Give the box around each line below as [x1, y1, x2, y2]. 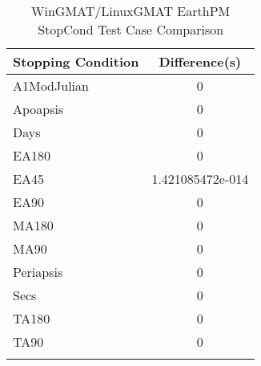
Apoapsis [13, 100, 64, 118]
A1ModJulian [13, 76, 89, 95]
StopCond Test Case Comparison [38, 20, 224, 39]
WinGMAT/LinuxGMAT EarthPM [31, 2, 231, 20]
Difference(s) [159, 52, 242, 71]
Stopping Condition [13, 52, 139, 71]
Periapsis [13, 262, 63, 281]
